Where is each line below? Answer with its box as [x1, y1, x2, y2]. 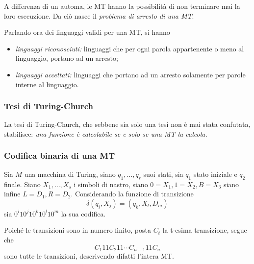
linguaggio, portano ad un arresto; [15, 53, 118, 63]
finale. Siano [4, 179, 41, 189]
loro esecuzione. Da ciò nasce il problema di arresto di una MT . [4, 10, 194, 21]
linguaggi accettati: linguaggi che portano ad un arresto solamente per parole [15, 69, 246, 79]
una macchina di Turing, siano [24, 168, 116, 179]
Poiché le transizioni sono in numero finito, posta [4, 225, 151, 235]
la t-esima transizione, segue [162, 225, 247, 235]
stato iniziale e [193, 168, 237, 179]
